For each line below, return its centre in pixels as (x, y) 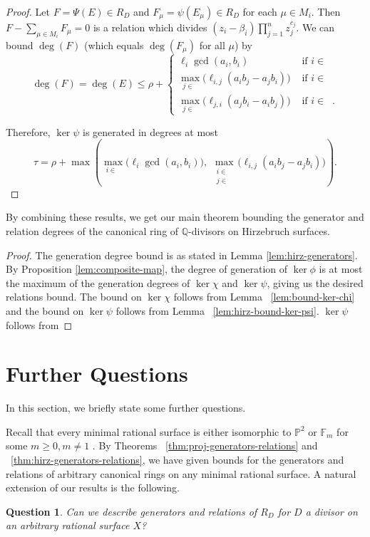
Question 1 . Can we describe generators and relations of (132, 511)
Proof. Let (28, 11)
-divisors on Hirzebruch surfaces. (259, 230)
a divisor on (332, 511)
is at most (341, 269)
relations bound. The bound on (74, 297)
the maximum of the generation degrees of (98, 282)
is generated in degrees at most (151, 131)
